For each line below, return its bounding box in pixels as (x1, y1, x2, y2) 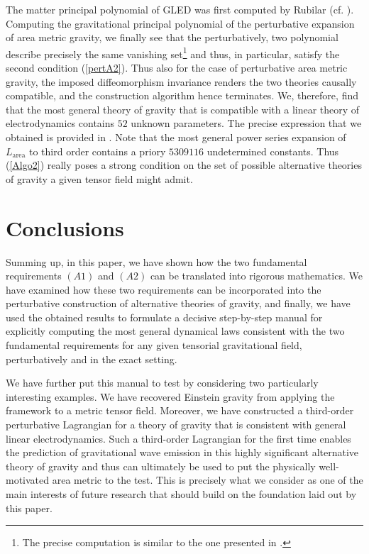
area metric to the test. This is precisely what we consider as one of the (52, 472, 363, 487)
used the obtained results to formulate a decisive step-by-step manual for (6, 309, 323, 324)
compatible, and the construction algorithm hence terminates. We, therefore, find (6, 88, 358, 103)
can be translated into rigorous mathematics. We (150, 268, 363, 283)
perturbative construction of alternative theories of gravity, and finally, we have (6, 296, 351, 311)
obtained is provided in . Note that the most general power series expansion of (6, 130, 346, 144)
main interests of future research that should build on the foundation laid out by (6, 487, 357, 501)
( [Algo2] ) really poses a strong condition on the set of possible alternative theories (6, 157, 362, 172)
